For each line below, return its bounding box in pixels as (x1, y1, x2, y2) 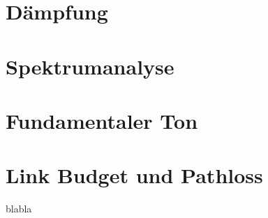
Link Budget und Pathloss (6, 161, 263, 189)
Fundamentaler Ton (6, 106, 198, 134)
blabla (6, 201, 32, 216)
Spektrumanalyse (6, 52, 174, 80)
